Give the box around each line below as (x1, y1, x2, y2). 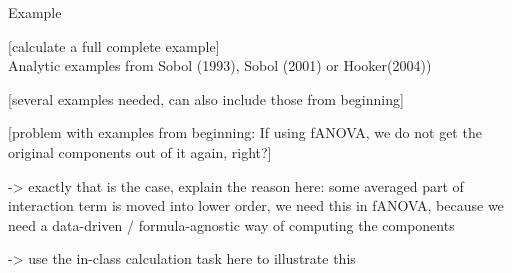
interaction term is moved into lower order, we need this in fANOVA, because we (8, 195, 504, 216)
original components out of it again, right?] (8, 141, 272, 162)
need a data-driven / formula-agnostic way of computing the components (8, 214, 455, 235)
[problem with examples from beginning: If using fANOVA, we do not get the (8, 122, 482, 143)
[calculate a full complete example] (8, 35, 220, 56)
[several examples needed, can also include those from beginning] (8, 88, 404, 109)
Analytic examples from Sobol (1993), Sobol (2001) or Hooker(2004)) (8, 55, 432, 76)
